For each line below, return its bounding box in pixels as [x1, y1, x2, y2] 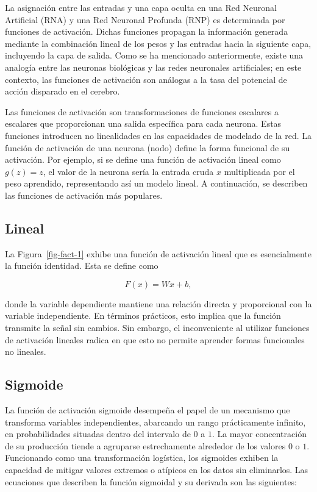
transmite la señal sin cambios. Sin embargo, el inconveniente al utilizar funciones [5, 321, 310, 334]
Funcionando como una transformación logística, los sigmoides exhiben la [5, 451, 279, 464]
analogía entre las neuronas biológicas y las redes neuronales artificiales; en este [5, 60, 302, 73]
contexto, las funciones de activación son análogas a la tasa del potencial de [5, 73, 287, 85]
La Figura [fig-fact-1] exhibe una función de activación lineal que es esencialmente [5, 247, 312, 260]
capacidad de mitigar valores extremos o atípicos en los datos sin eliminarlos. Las [5, 463, 308, 476]
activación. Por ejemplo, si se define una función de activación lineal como [5, 153, 281, 166]
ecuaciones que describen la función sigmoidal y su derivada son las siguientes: [5, 475, 297, 488]
